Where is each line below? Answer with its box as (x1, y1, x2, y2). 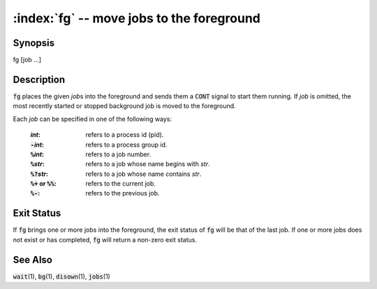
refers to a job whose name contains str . (85, 170, 202, 178)
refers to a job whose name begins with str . (85, 160, 210, 168)
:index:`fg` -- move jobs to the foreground (13, 10, 261, 26)
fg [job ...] (13, 56, 42, 64)
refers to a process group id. (85, 140, 168, 149)
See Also (13, 253, 52, 265)
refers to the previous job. (85, 189, 160, 198)
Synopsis (13, 37, 55, 49)
